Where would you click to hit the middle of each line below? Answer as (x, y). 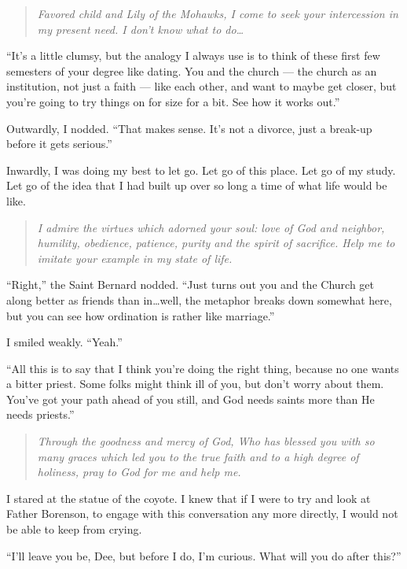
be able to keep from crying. (74, 529)
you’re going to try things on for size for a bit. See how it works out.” (173, 101)
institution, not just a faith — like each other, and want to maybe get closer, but (202, 86)
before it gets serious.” (59, 144)
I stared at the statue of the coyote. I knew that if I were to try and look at (189, 498)
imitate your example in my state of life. (135, 258)
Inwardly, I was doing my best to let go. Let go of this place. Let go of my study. (201, 170)
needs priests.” (40, 414)
